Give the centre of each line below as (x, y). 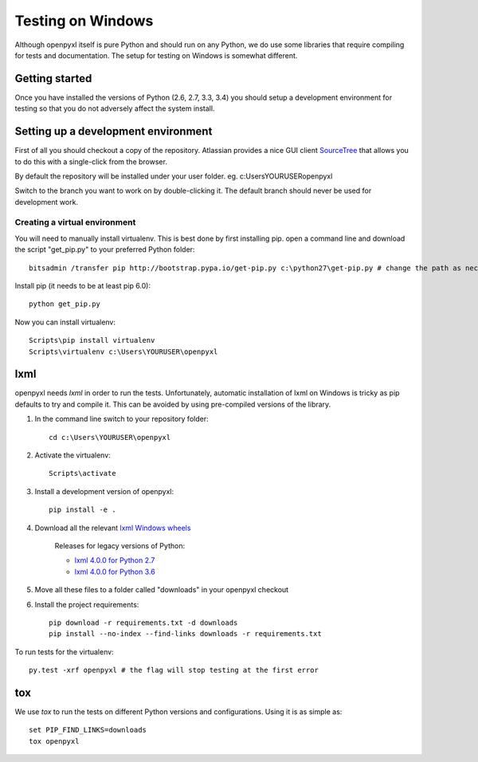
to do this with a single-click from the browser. (91, 161)
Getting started (53, 79)
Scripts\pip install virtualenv (92, 340)
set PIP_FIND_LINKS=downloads (88, 730)
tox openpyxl (54, 741)
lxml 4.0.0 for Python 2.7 (115, 560)
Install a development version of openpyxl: (104, 491)
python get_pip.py (65, 304)
